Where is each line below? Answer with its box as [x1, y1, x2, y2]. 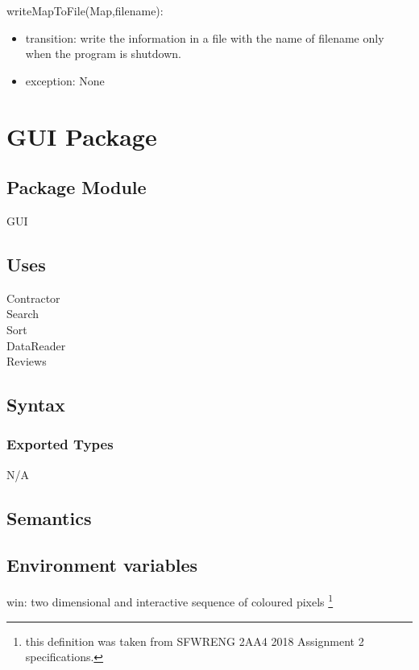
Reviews [6, 353, 47, 370]
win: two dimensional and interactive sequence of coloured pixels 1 [6, 591, 334, 610]
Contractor [6, 289, 60, 306]
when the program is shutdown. [25, 45, 181, 62]
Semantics [6, 505, 92, 530]
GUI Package [6, 119, 157, 152]
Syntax [6, 392, 65, 417]
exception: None [25, 72, 105, 89]
